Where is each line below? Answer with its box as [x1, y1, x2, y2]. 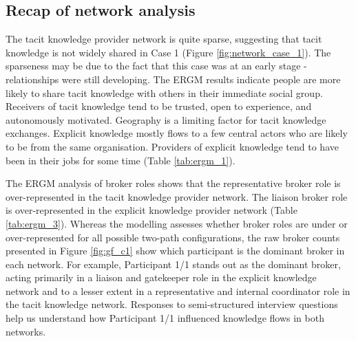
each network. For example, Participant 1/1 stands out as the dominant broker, [6, 256, 341, 271]
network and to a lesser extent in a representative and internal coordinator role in [6, 283, 350, 298]
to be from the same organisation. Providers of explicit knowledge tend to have [6, 139, 339, 153]
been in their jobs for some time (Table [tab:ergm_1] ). [6, 153, 235, 167]
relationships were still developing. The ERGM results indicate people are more [6, 71, 341, 86]
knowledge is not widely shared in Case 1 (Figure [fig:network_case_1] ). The [6, 45, 331, 59]
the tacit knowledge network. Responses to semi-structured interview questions [6, 297, 338, 311]
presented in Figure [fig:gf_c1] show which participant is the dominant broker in [6, 243, 345, 258]
